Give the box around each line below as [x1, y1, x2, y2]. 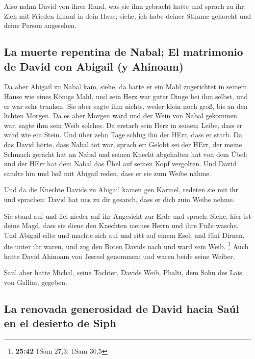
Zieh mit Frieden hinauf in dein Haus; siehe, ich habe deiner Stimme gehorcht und [4, 10, 251, 21]
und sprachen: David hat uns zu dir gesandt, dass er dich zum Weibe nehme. [4, 194, 235, 204]
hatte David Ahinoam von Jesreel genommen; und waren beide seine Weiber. [4, 251, 235, 261]
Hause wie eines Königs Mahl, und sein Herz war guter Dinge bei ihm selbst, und [4, 91, 248, 101]
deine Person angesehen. [4, 20, 76, 30]
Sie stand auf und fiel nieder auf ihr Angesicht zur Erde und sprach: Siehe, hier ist [4, 210, 252, 221]
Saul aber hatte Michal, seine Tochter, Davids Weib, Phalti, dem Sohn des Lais [4, 267, 242, 278]
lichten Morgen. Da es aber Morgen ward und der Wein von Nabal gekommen [4, 110, 237, 121]
